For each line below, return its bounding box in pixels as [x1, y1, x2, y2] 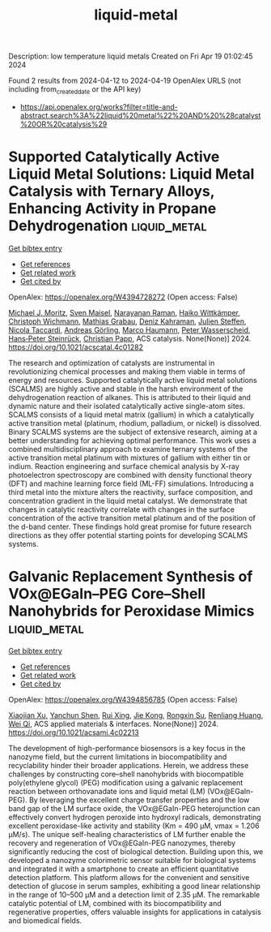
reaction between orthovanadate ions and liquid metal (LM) [8, 786, 206, 796]
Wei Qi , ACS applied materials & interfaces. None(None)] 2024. [8, 719, 218, 728]
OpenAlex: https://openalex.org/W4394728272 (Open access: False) [8, 292, 238, 302]
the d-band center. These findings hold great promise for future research [8, 522, 252, 531]
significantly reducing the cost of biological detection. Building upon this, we [8, 846, 264, 857]
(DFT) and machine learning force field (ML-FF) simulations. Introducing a [8, 479, 254, 488]
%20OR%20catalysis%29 [19, 119, 108, 129]
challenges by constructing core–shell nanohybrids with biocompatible [8, 769, 244, 779]
